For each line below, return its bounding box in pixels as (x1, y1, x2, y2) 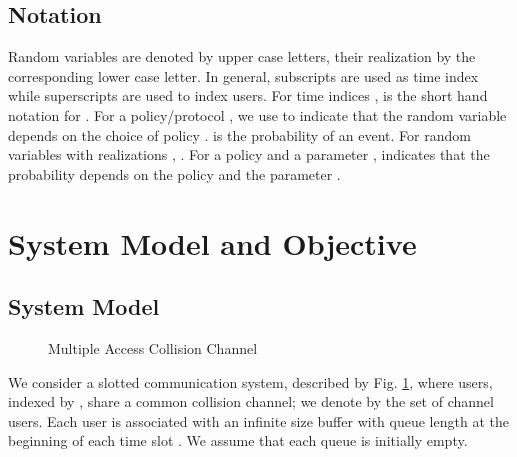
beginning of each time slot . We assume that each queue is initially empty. (8, 430, 468, 451)
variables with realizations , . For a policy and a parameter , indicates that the (8, 144, 490, 165)
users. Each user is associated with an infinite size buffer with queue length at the (8, 410, 509, 431)
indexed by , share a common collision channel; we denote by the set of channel (8, 391, 494, 412)
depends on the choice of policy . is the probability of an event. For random (8, 124, 471, 145)
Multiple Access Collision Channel (48, 337, 258, 358)
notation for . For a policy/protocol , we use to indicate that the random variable (8, 104, 507, 125)
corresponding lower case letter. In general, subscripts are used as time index (8, 65, 479, 86)
